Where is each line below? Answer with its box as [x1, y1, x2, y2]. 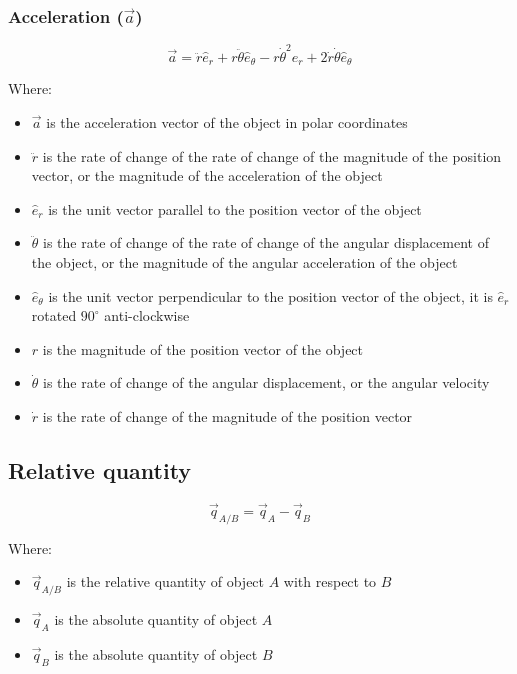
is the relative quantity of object [66, 571, 265, 592]
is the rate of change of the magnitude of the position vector [42, 405, 413, 426]
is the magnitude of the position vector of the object [42, 338, 364, 359]
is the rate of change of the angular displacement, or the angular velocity [43, 372, 490, 393]
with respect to [283, 571, 377, 592]
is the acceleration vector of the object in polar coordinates [46, 111, 408, 132]
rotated [31, 305, 77, 326]
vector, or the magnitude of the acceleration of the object [31, 165, 383, 186]
